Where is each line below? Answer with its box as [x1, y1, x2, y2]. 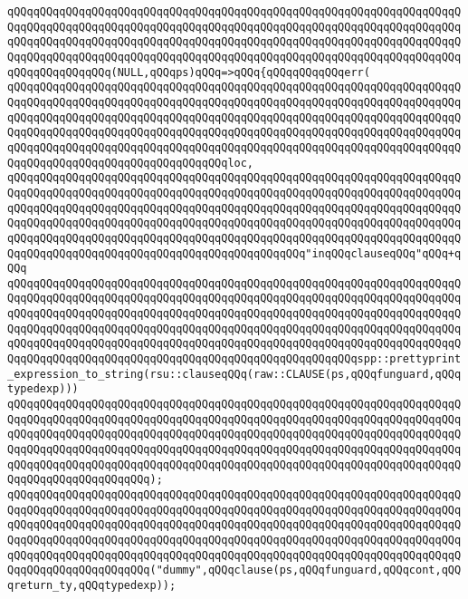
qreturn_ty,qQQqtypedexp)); [7, 578, 177, 592]
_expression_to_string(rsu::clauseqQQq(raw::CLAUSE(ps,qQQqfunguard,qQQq [7, 367, 462, 381]
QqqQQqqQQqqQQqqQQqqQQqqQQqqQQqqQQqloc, [7, 156, 254, 169]
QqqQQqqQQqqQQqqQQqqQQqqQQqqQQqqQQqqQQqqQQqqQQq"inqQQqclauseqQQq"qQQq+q [7, 246, 462, 260]
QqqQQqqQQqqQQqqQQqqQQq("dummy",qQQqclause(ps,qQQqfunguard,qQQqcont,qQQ [7, 564, 462, 577]
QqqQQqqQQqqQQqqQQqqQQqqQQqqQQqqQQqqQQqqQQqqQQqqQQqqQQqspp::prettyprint [7, 353, 462, 366]
